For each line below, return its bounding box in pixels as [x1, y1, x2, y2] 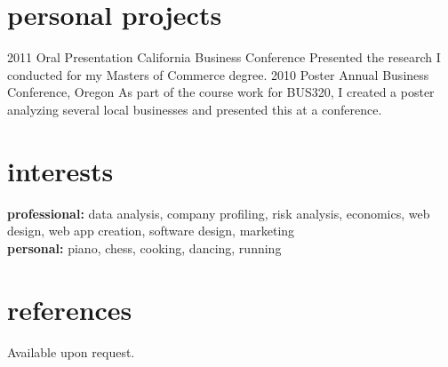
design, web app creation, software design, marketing [7, 221, 295, 240]
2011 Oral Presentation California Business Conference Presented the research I [7, 48, 441, 67]
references [7, 291, 132, 327]
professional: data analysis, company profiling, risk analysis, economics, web [7, 203, 430, 222]
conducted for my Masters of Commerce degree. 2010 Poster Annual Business [7, 65, 429, 84]
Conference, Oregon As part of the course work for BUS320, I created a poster [7, 83, 435, 101]
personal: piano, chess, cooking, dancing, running [7, 238, 282, 257]
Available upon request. [7, 342, 135, 361]
